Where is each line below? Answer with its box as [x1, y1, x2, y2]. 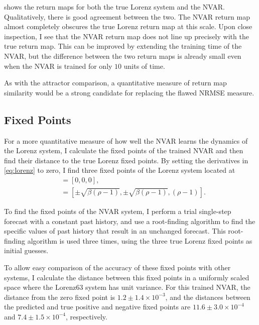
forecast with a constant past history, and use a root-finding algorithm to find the [4, 215, 255, 226]
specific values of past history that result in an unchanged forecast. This [4, 226, 226, 236]
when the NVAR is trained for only [4, 60, 112, 71]
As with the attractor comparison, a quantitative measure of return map [4, 77, 227, 88]
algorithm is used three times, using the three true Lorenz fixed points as [27, 235, 252, 246]
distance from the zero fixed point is [4, 291, 115, 302]
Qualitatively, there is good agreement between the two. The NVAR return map [4, 11, 250, 22]
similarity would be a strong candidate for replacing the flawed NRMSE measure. [4, 87, 254, 97]
